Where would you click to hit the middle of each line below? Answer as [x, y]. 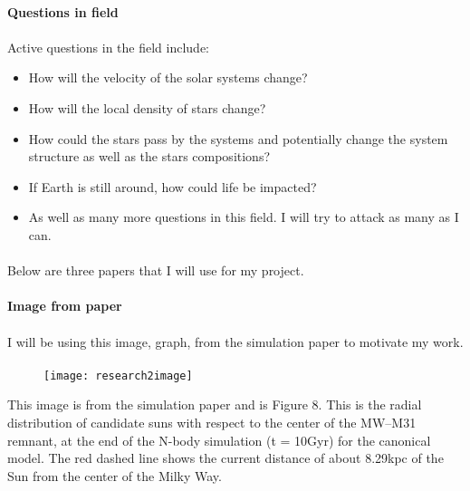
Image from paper [65, 306]
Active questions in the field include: [108, 47]
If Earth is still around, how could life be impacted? [173, 186]
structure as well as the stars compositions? [149, 156]
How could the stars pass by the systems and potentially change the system [238, 138]
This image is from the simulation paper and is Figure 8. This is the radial [215, 404]
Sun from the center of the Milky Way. [115, 475]
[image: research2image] [118, 375]
